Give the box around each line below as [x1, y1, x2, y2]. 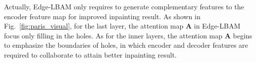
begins [233, 30, 253, 40]
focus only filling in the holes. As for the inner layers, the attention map [4, 30, 223, 40]
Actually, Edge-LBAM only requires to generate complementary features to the [4, 1, 244, 11]
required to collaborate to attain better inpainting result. [4, 49, 177, 60]
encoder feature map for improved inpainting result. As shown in [4, 11, 201, 21]
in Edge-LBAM [194, 21, 241, 31]
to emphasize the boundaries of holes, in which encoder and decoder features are [4, 40, 248, 50]
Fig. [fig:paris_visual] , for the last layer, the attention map [4, 21, 184, 31]
